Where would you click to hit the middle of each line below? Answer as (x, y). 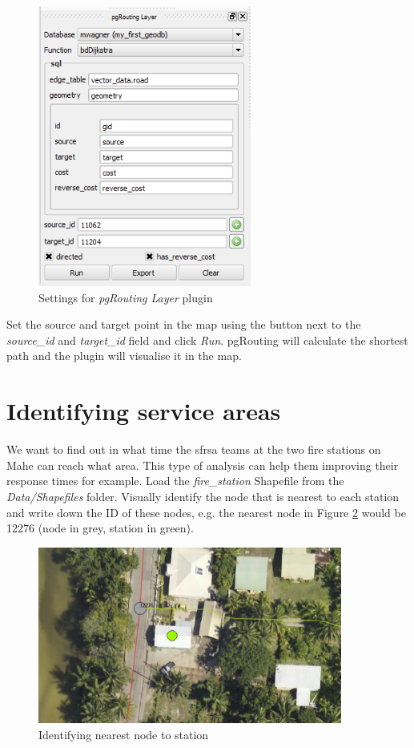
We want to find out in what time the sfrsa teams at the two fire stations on (194, 449)
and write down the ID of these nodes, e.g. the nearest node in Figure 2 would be (206, 512)
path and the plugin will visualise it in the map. (124, 356)
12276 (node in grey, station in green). (100, 528)
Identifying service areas (144, 411)
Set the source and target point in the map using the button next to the (184, 324)
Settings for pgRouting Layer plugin (126, 297)
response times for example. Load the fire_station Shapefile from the (175, 481)
